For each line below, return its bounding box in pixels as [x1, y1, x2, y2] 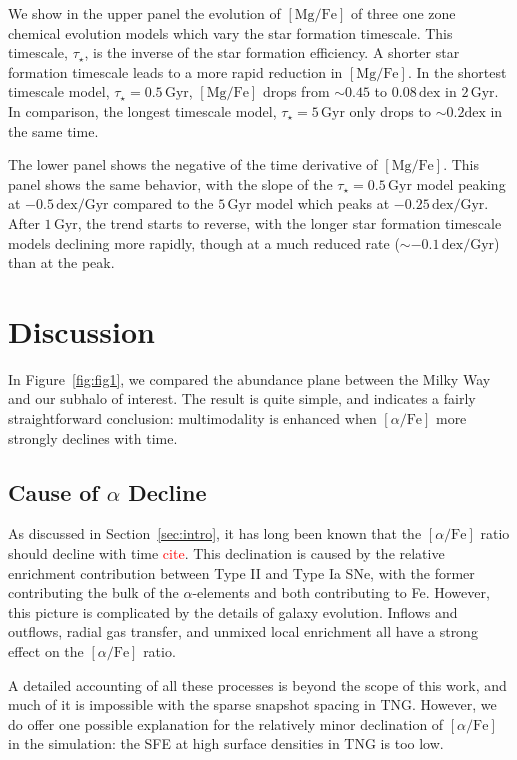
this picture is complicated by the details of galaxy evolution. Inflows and [8, 601, 458, 622]
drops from [262, 81, 330, 102]
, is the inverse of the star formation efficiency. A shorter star [84, 42, 460, 63]
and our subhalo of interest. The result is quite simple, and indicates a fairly [8, 388, 476, 409]
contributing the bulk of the [8, 582, 179, 603]
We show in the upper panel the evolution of [8, 3, 281, 23]
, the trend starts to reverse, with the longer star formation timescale [77, 212, 502, 233]
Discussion [8, 310, 155, 351]
